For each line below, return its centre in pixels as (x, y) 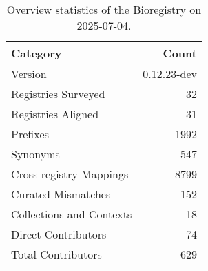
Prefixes (30, 134)
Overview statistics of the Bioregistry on (104, 9)
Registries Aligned (55, 114)
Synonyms (35, 154)
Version (29, 74)
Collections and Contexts (72, 214)
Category (37, 53)
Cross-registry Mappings (70, 174)
